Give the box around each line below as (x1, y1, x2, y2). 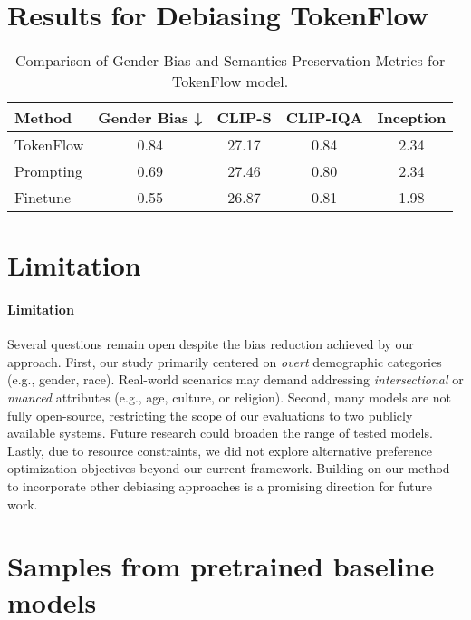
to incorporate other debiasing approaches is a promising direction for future (7, 477, 432, 496)
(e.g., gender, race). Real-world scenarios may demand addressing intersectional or (7, 370, 464, 389)
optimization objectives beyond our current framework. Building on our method (7, 459, 450, 478)
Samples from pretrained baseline (7, 547, 435, 585)
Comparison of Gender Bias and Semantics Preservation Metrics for (15, 50, 446, 72)
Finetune (14, 187, 72, 208)
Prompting (14, 160, 82, 182)
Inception (377, 107, 447, 129)
